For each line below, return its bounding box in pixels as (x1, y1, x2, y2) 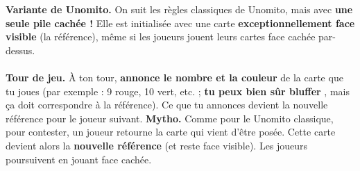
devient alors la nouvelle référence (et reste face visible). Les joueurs (6, 138, 308, 152)
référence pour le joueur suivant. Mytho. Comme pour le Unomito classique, (6, 111, 334, 125)
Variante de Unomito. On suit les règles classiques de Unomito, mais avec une (6, 2, 353, 16)
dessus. (6, 42, 35, 57)
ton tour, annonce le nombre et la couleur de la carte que (79, 70, 343, 84)
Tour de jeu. (6, 70, 66, 84)
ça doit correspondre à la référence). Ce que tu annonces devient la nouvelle (6, 97, 328, 112)
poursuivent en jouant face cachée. (6, 152, 152, 166)
